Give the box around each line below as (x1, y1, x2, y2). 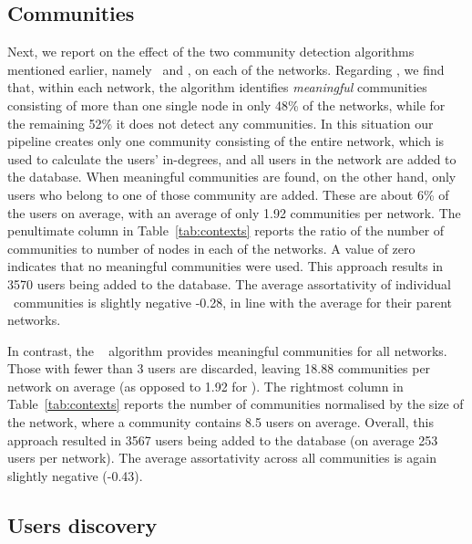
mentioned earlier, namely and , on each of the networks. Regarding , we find (7, 59, 445, 78)
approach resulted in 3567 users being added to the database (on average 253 (7, 430, 438, 449)
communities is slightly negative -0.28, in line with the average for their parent (13, 292, 453, 311)
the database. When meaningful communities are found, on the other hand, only (7, 167, 457, 186)
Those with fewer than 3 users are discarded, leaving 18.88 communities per (7, 359, 431, 378)
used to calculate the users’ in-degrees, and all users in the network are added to (7, 149, 457, 168)
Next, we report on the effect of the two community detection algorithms (7, 42, 415, 61)
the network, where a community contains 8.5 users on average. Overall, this (7, 413, 434, 432)
